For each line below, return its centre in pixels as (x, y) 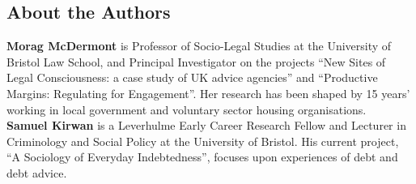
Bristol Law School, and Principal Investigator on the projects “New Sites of (196, 61)
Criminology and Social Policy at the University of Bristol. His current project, (203, 141)
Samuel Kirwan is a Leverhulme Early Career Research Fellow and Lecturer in (206, 125)
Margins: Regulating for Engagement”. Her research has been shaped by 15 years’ (208, 93)
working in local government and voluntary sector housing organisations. (187, 109)
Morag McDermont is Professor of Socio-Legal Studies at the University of (199, 46)
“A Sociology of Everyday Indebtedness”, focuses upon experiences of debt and (202, 157)
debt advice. (37, 172)
